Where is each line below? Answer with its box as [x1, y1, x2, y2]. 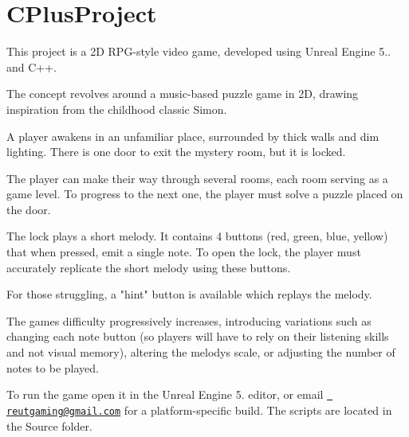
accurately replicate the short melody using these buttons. [6, 259, 291, 275]
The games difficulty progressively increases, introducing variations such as [6, 312, 372, 329]
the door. [6, 201, 51, 217]
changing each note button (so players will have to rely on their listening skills [6, 328, 389, 345]
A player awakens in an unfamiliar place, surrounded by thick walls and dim [6, 127, 380, 144]
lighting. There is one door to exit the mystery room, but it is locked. [6, 143, 346, 160]
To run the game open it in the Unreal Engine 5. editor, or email [6, 386, 324, 403]
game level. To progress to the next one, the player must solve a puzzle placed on [6, 185, 403, 202]
